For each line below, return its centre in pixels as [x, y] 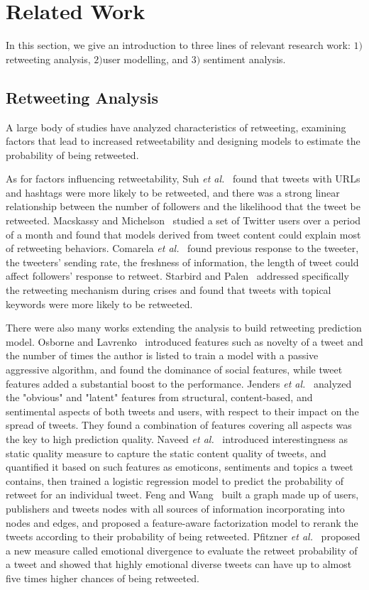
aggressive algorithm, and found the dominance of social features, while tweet [174, 370]
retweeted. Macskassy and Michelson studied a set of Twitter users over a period [183, 220]
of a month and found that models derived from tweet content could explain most [183, 234]
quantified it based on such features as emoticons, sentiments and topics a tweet [180, 467]
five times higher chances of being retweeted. [103, 578]
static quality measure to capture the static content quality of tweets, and [166, 453]
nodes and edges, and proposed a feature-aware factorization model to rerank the [182, 522]
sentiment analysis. [244, 59]
